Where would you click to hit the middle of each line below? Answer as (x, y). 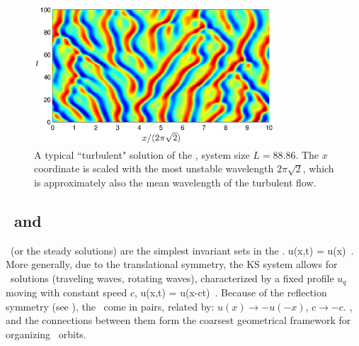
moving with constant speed (67, 292)
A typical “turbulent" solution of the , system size (142, 154)
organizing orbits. (46, 334)
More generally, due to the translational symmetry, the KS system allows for (172, 264)
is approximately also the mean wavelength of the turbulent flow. (175, 182)
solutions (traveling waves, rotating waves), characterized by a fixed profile (172, 278)
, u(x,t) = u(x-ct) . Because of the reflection (231, 292)
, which (318, 168)
